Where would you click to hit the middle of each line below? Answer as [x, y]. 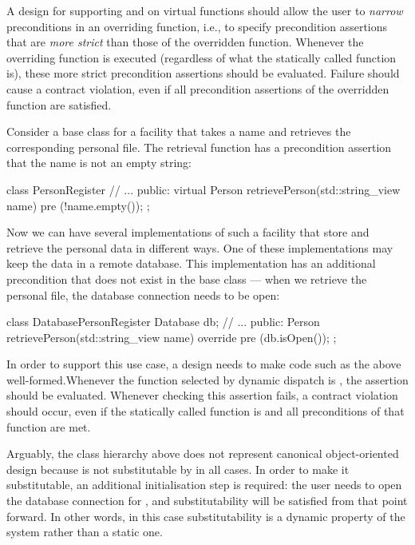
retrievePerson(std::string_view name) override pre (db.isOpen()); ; [172, 337]
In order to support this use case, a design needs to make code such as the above [204, 364]
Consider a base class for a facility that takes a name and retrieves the [179, 131]
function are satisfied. [59, 104]
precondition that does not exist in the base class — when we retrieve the [187, 278]
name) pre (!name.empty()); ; [78, 205]
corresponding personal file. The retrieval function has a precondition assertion [199, 147]
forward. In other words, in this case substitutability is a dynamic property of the [206, 516]
